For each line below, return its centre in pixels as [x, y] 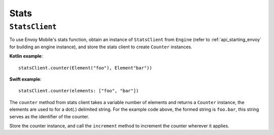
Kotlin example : [26, 56]
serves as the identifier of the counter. [49, 116]
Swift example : [25, 79]
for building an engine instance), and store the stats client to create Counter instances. [101, 47]
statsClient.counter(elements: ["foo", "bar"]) [79, 91]
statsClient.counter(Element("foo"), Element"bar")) [85, 68]
